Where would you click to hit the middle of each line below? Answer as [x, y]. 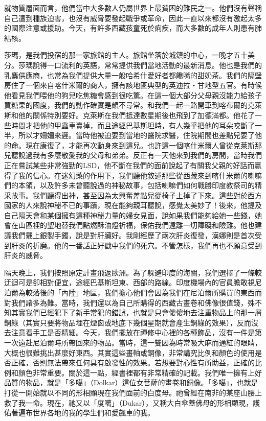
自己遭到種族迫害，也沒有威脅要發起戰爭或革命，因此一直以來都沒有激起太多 [133, 18]
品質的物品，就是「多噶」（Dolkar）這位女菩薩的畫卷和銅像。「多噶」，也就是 [131, 382]
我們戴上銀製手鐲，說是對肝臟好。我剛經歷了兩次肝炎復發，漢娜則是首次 [133, 235]
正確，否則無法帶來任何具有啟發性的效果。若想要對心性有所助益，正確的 [133, 362]
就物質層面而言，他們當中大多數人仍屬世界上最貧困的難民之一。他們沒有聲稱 [133, 8]
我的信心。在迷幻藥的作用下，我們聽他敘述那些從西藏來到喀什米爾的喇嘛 [140, 175]
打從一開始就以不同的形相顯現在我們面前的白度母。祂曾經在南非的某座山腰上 [133, 392]
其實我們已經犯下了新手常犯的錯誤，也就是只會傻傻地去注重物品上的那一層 [136, 312]
